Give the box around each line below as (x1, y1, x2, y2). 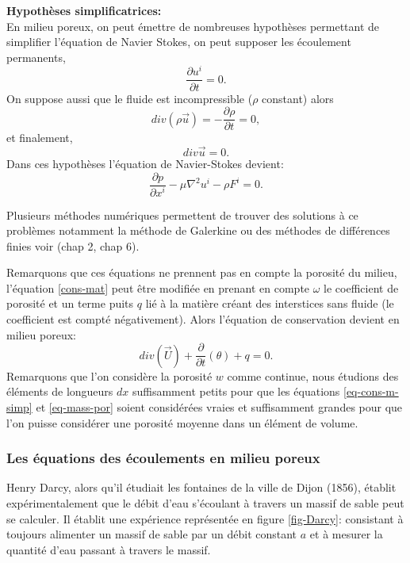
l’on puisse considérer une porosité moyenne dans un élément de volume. (6, 414, 358, 431)
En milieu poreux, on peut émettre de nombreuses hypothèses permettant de (6, 17, 380, 34)
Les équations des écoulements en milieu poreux (6, 448, 320, 468)
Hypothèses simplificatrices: (6, 2, 162, 18)
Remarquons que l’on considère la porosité (6, 367, 213, 384)
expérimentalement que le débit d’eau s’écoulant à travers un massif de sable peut (6, 494, 404, 511)
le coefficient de (324, 279, 399, 296)
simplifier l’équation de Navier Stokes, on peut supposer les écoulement (6, 33, 351, 50)
